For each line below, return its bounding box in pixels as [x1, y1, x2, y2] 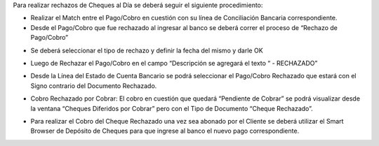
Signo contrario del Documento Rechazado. [30, 81, 157, 90]
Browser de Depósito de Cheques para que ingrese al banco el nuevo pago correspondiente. [30, 126, 300, 136]
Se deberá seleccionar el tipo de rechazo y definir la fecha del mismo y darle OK [30, 46, 263, 54]
